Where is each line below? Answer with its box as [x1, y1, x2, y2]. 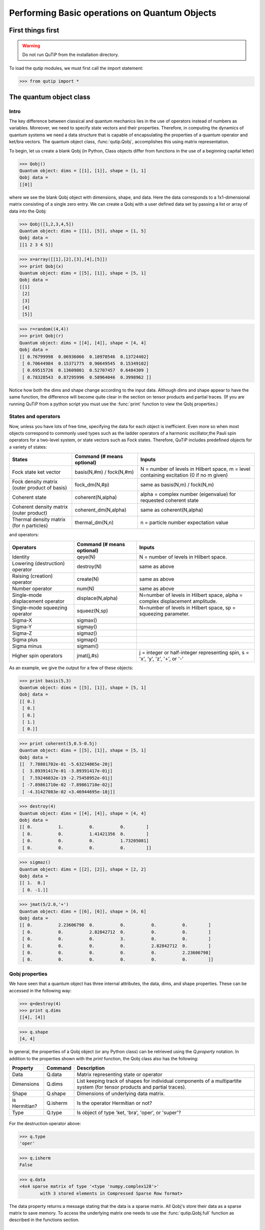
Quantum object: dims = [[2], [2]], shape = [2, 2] [19, 866, 147, 872]
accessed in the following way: [9, 987, 72, 993]
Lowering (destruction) [12, 560, 65, 567]
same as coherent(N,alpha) [140, 507, 203, 514]
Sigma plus [12, 636, 38, 643]
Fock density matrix [12, 478, 58, 485]
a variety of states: [9, 444, 47, 450]
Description [77, 1065, 105, 1072]
